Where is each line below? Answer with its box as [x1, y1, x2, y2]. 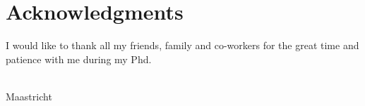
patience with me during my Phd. [6, 51, 152, 66]
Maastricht [6, 88, 52, 103]
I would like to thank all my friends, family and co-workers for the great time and [6, 38, 359, 53]
